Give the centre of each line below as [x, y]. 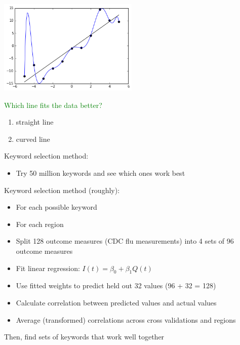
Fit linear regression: [48, 268]
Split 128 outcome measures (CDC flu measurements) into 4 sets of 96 [125, 241]
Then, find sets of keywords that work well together [84, 337]
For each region [40, 224]
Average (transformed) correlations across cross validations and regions [126, 319]
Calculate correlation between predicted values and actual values [116, 303]
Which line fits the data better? [53, 105]
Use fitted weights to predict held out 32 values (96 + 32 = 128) [116, 285]
